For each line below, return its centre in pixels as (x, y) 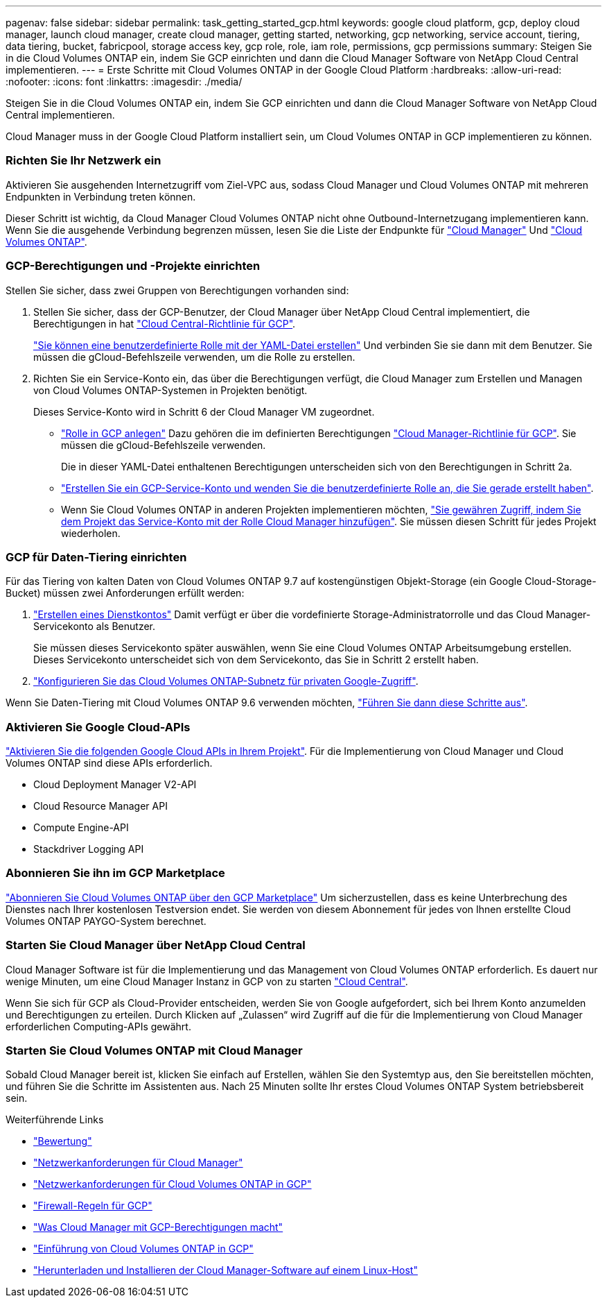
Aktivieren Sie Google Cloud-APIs (98, 727)
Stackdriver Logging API (89, 849)
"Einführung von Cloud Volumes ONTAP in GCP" (143, 1249)
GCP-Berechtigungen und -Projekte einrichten (133, 266)
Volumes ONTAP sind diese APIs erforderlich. (109, 763)
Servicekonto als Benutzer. (95, 627)
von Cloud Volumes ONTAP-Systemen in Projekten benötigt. (170, 390)
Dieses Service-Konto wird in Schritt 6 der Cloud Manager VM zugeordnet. (204, 411)
